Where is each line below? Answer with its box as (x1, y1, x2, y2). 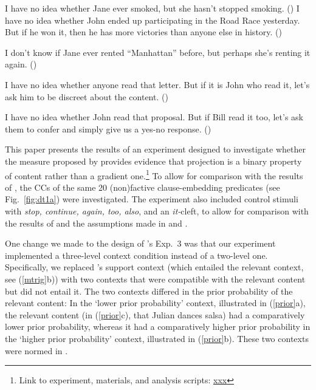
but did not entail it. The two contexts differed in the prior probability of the (5, 284, 293, 297)
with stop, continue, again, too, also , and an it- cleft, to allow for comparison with (5, 204, 309, 217)
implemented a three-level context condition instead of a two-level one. (5, 248, 268, 261)
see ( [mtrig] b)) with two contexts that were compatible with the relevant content (5, 272, 306, 285)
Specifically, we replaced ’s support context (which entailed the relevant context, (5, 261, 304, 273)
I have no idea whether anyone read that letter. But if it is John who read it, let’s (5, 78, 310, 91)
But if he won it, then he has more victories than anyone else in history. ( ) (5, 26, 282, 38)
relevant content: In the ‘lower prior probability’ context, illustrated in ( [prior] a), (5, 296, 306, 309)
